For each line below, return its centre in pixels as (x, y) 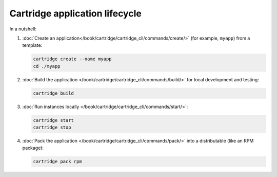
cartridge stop (52, 128)
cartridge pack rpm (57, 162)
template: (32, 45)
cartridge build (54, 93)
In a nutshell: (23, 29)
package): (33, 148)
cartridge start (54, 120)
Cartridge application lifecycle (76, 13)
